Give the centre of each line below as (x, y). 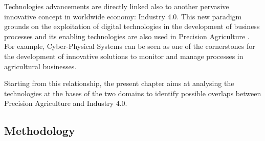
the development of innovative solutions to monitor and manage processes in (124, 56)
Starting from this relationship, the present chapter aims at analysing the (119, 83)
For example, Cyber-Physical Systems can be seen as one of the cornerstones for (130, 46)
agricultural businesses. (40, 66)
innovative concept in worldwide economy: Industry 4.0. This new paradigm (123, 16)
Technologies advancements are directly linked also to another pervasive (117, 6)
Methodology (40, 131)
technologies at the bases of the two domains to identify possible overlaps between (133, 93)
